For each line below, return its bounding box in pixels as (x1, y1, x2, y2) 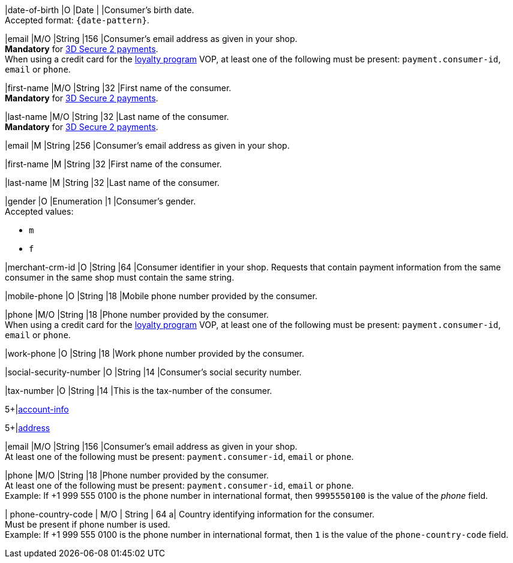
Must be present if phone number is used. (5, 519, 170, 529)
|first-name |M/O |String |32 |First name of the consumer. (5, 83, 232, 93)
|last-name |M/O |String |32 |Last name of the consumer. (5, 112, 229, 122)
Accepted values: (5, 206, 74, 216)
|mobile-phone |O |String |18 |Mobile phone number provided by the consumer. (5, 291, 317, 301)
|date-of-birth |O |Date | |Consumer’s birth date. (5, 5, 194, 15)
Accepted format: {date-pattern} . (5, 15, 149, 25)
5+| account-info (5, 404, 69, 414)
